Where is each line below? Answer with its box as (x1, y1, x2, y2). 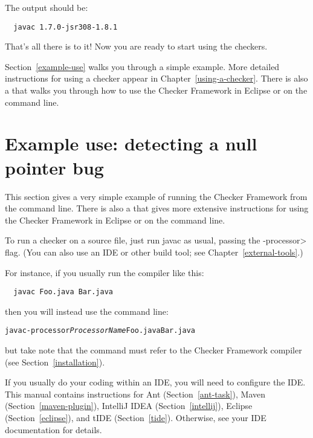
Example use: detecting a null (5, 131, 257, 156)
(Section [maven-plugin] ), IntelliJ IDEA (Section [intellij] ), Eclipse (5, 399, 253, 412)
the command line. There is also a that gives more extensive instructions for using (5, 202, 309, 214)
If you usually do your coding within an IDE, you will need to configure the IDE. (5, 376, 306, 388)
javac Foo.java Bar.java (13, 288, 113, 297)
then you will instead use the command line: (5, 304, 169, 317)
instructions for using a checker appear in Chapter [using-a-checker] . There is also (5, 72, 308, 85)
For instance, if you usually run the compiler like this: (5, 266, 204, 279)
